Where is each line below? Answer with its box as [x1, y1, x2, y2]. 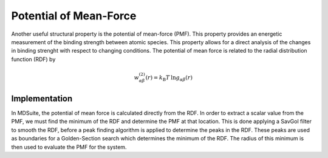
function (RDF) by [11, 55, 56, 63]
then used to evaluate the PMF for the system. [11, 143, 127, 151]
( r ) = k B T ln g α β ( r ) [145, 74, 193, 82]
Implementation [11, 93, 73, 104]
